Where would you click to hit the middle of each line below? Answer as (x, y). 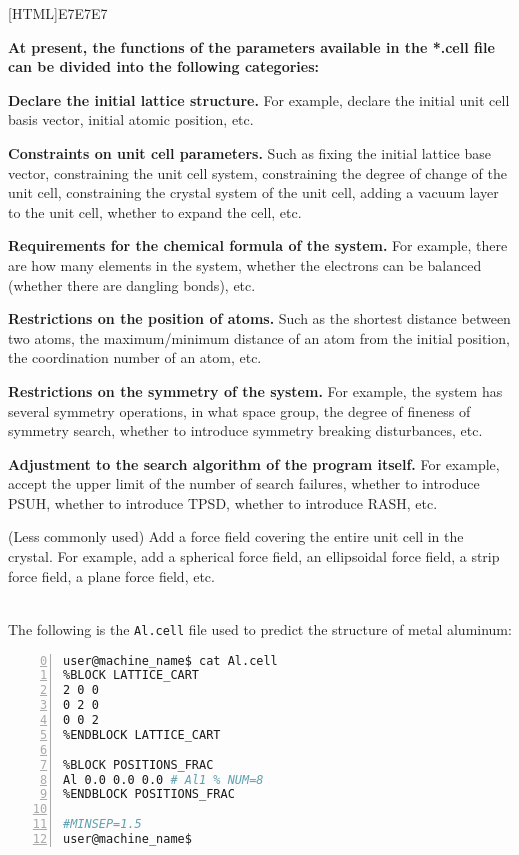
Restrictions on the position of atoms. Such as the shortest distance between (259, 318)
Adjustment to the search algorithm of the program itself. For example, (254, 463)
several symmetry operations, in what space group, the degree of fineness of (239, 410)
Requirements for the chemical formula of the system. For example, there (258, 245)
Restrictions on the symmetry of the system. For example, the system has (255, 390)
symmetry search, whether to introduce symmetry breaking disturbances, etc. (245, 430)
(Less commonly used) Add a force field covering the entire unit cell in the (236, 536)
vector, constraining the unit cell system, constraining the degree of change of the (257, 172)
